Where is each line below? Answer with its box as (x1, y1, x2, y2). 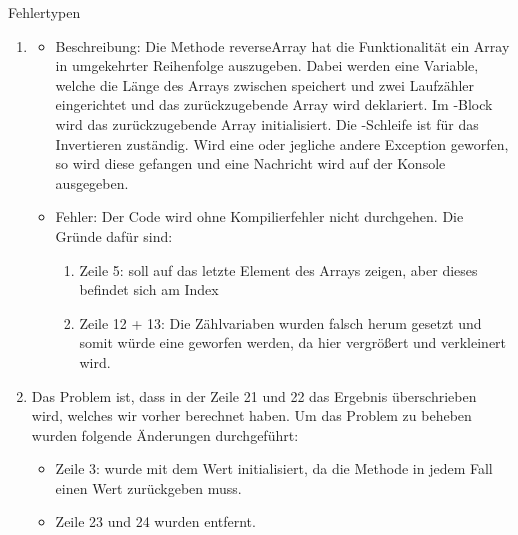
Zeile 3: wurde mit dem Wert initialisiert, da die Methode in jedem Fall (55, 458, 493, 479)
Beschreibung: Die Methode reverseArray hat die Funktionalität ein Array (55, 35, 510, 56)
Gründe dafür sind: (55, 225, 173, 246)
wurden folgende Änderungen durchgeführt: (31, 424, 299, 445)
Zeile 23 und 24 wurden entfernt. (55, 511, 256, 532)
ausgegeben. (55, 172, 129, 193)
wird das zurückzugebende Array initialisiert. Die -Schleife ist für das (55, 113, 479, 134)
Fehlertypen (8, 2, 81, 22)
